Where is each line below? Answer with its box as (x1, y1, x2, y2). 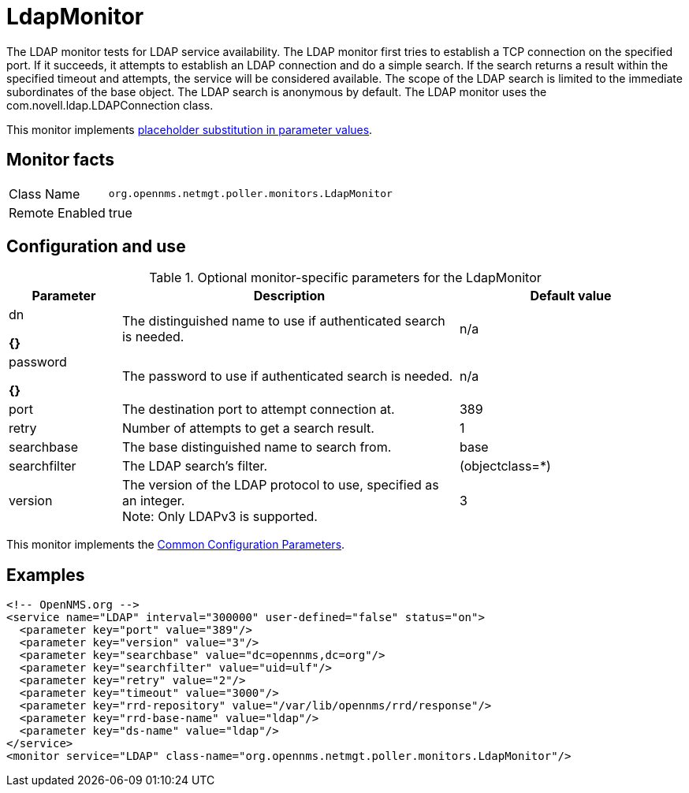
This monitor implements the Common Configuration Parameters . (6, 538, 345, 552)
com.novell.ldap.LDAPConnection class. (6, 98, 214, 112)
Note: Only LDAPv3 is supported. (121, 508, 318, 525)
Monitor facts (6, 150, 114, 170)
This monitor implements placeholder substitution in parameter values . (6, 122, 373, 136)
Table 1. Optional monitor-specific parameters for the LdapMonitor (149, 270, 542, 286)
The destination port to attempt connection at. (121, 401, 395, 418)
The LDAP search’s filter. (121, 458, 268, 475)
